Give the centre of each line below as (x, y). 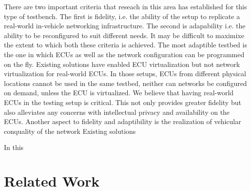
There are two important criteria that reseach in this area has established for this (125, 6)
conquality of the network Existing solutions (70, 131)
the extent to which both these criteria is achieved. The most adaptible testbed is (125, 45)
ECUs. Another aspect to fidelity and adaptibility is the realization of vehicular (123, 121)
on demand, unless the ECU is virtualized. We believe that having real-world (119, 93)
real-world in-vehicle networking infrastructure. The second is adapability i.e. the (125, 26)
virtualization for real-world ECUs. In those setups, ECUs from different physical (125, 74)
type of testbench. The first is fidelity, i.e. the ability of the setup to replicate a (122, 16)
